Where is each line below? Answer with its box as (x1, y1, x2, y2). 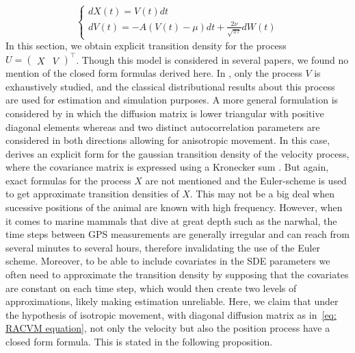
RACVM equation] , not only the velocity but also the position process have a (5, 321, 330, 335)
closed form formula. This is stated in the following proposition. (5, 334, 273, 348)
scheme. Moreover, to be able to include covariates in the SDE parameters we (5, 254, 330, 268)
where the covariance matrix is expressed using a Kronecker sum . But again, (5, 160, 329, 174)
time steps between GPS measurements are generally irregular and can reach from (5, 227, 350, 241)
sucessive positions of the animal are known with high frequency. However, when (5, 200, 343, 215)
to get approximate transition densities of (5, 186, 179, 201)
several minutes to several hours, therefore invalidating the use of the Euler (5, 240, 321, 254)
